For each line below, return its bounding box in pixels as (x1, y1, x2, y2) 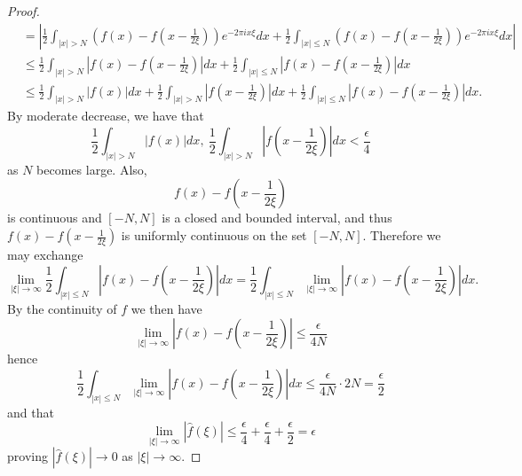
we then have (130, 299, 202, 317)
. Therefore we (362, 226, 441, 245)
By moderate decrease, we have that (7, 106, 204, 125)
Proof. (7, 2, 40, 20)
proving (7, 447, 48, 465)
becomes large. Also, (36, 160, 147, 178)
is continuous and (7, 208, 102, 227)
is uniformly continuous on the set (121, 226, 307, 245)
